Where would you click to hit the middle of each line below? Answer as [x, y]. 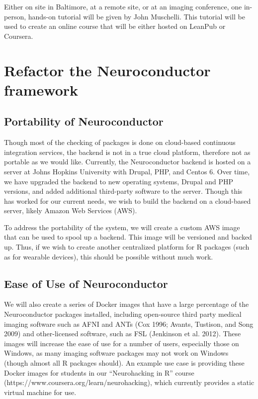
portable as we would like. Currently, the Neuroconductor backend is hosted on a [128, 162]
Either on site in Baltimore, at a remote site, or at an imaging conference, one [123, 6]
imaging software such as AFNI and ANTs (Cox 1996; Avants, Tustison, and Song [129, 324]
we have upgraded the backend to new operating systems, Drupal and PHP [119, 181]
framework [41, 89]
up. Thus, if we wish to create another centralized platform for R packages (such [127, 247]
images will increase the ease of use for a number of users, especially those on [122, 343]
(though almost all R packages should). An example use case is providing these [124, 363]
